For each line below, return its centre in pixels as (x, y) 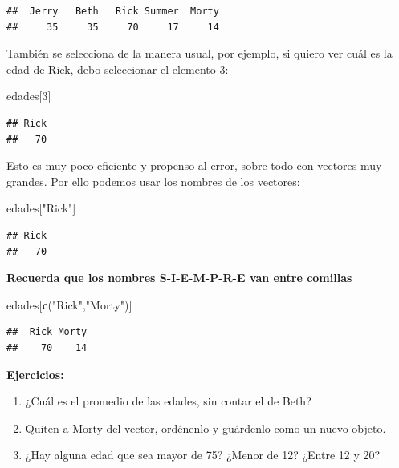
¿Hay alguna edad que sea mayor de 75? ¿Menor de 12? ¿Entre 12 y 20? (203, 455)
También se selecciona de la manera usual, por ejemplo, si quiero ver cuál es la (199, 53)
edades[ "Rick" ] (41, 208)
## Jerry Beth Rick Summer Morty (113, 11)
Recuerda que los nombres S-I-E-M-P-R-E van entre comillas (179, 278)
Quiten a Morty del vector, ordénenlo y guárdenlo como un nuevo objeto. (206, 428)
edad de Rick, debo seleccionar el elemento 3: (118, 69)
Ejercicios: (35, 374)
